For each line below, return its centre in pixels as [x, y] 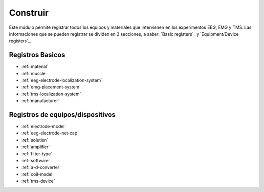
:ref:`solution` [35, 140]
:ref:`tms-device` [38, 181]
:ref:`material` [35, 66]
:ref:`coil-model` [37, 174]
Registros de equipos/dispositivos [62, 115]
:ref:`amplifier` [35, 147]
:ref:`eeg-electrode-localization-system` [62, 80]
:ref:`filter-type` [37, 153]
